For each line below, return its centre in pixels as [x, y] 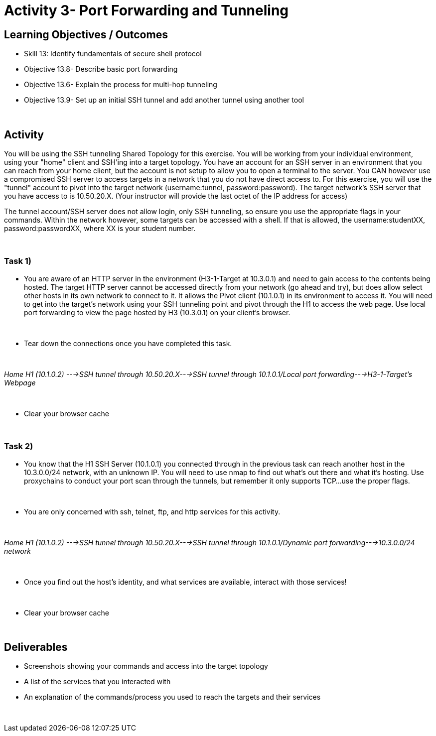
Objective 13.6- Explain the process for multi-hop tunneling [121, 85]
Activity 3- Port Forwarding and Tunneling [146, 10]
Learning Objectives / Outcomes [86, 34]
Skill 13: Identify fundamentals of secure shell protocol [113, 54]
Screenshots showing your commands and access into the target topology [146, 666]
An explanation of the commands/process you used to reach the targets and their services [172, 697]
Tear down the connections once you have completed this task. [128, 343]
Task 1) [18, 261]
